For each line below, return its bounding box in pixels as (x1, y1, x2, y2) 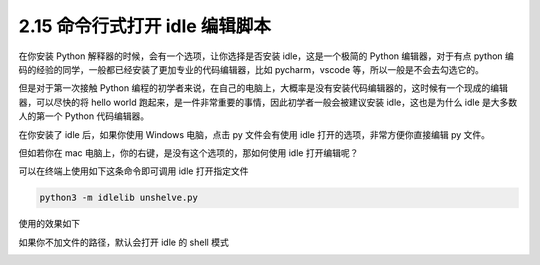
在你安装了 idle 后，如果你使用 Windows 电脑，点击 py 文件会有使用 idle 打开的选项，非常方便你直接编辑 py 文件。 (18, 128, 490, 140)
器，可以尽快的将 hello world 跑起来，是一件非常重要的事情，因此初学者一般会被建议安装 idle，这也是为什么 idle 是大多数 (18, 96, 518, 108)
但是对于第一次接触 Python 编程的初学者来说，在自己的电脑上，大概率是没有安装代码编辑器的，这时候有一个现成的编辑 (18, 82, 509, 94)
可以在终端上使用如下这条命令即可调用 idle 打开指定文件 (18, 165, 249, 177)
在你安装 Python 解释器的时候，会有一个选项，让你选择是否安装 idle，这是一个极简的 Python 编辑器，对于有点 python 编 (18, 50, 515, 62)
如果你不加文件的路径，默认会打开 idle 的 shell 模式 (18, 236, 229, 248)
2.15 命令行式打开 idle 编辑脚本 (18, 15, 272, 37)
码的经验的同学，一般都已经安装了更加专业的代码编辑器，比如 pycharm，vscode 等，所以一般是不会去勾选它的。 (18, 63, 485, 75)
